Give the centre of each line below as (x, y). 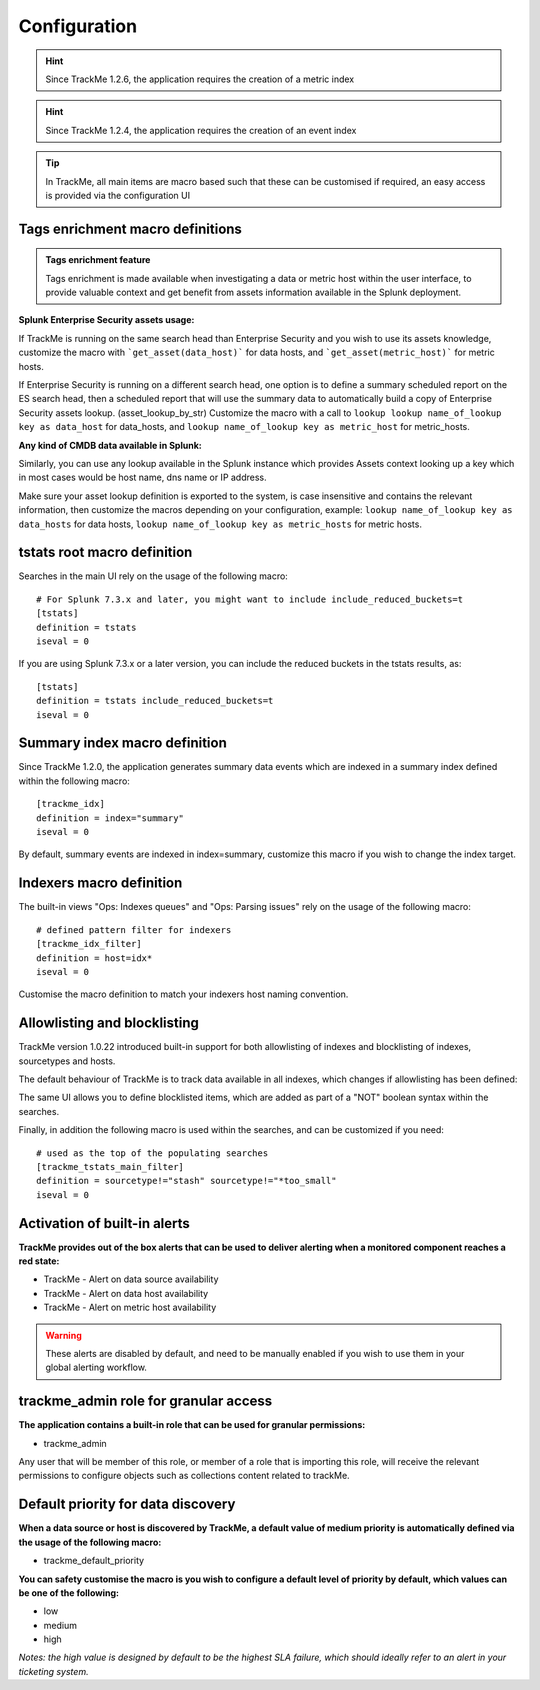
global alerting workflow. (96, 1367)
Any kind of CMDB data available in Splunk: (110, 445)
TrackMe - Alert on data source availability (131, 1279)
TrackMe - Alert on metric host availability (130, 1307)
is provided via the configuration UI (117, 195)
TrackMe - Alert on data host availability (126, 1293)
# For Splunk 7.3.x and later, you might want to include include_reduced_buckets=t (250, 599)
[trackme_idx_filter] (89, 944)
